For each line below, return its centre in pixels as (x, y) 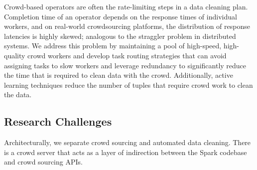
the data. (18, 94)
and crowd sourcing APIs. (43, 162)
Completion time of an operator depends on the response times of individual (121, 16)
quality (15, 55)
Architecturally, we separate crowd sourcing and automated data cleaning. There (128, 142)
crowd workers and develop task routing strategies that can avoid (127, 55)
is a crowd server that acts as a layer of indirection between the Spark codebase (126, 152)
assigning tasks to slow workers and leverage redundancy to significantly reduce (125, 65)
